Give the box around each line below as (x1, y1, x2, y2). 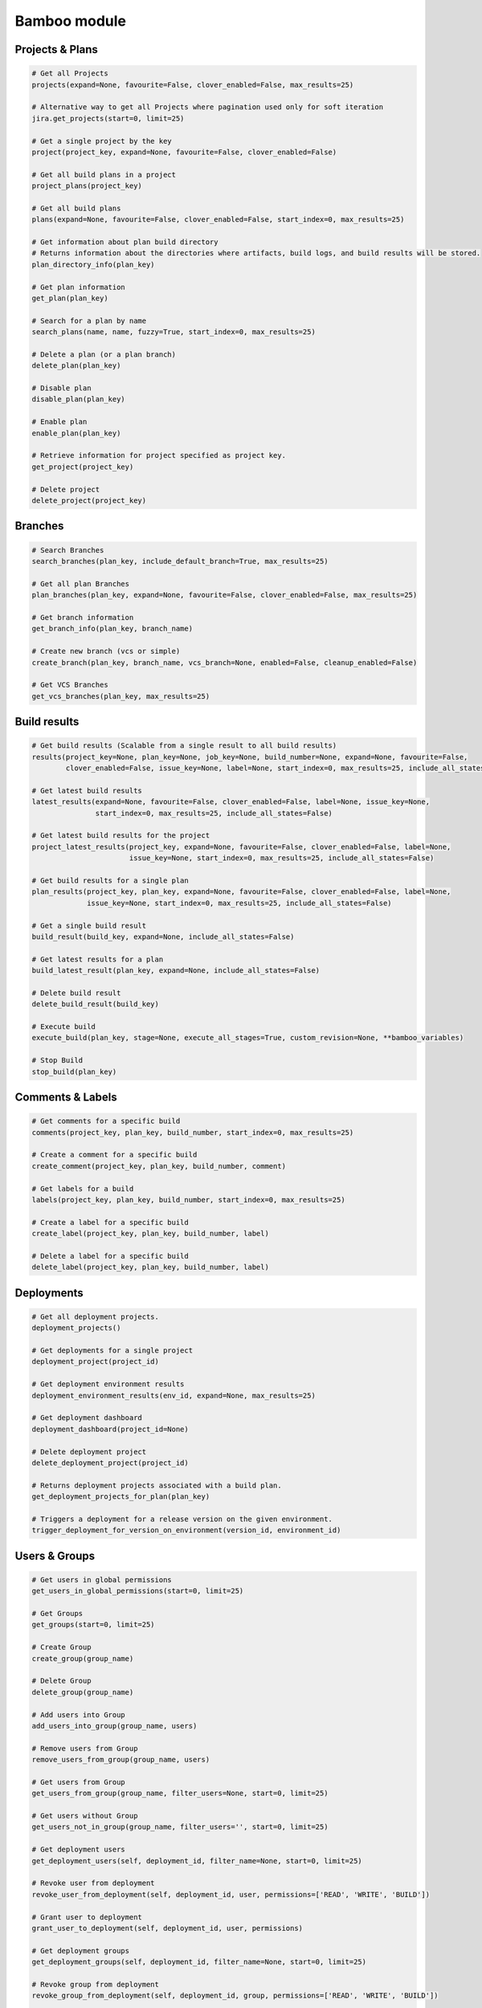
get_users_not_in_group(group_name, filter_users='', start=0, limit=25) (31, 1822, 329, 1831)
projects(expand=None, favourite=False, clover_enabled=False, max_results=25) (31, 80, 354, 89)
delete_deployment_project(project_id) (31, 1458, 189, 1467)
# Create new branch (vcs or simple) (31, 647, 181, 656)
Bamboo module (14, 12, 127, 30)
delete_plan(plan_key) (31, 361, 121, 370)
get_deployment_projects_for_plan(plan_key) (31, 1492, 210, 1501)
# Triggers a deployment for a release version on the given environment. (31, 1514, 333, 1524)
